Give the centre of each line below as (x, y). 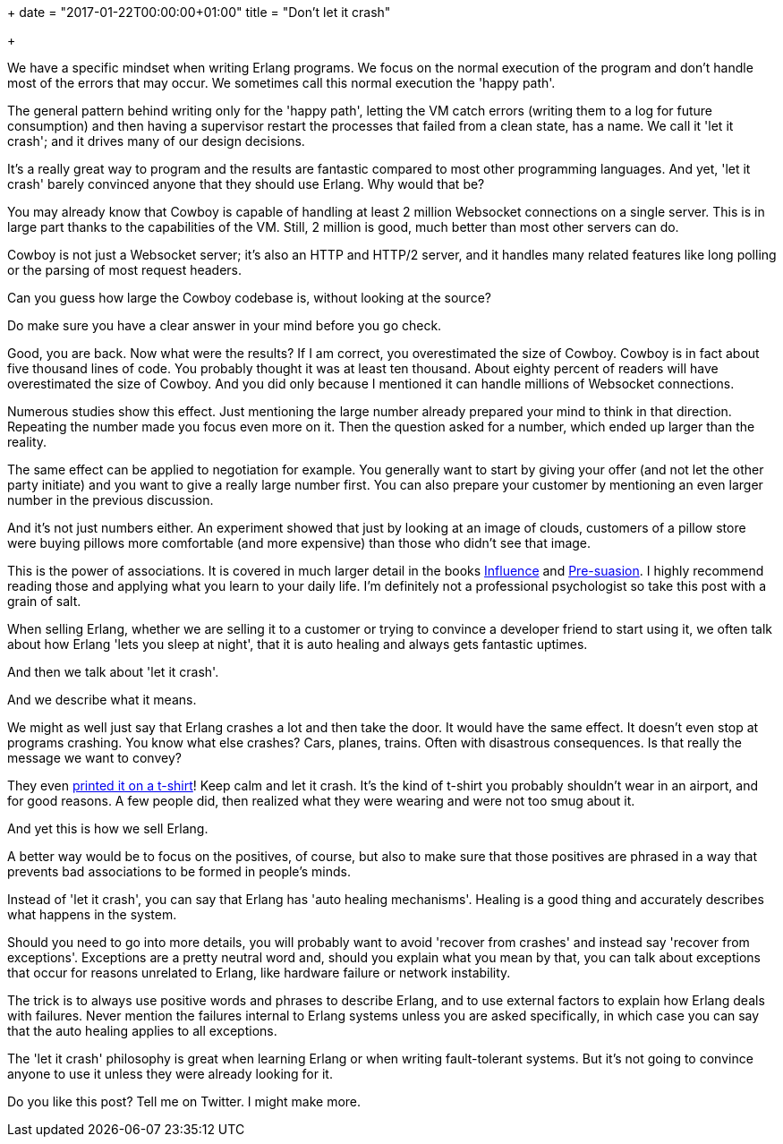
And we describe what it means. (102, 700)
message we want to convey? (94, 758)
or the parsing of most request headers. (125, 270)
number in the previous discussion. (111, 500)
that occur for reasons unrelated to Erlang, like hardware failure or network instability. (259, 973)
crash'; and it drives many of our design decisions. (156, 141)
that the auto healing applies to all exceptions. (142, 1031)
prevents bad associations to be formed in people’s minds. (179, 871)
